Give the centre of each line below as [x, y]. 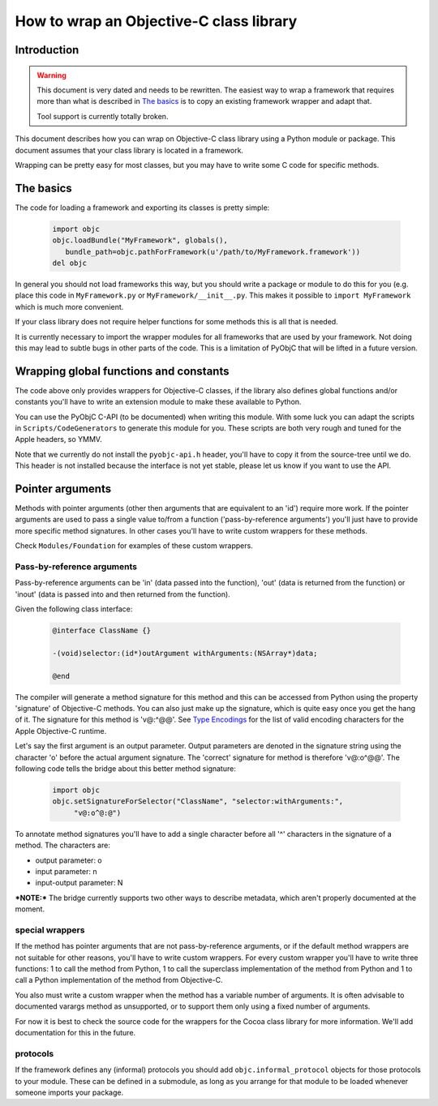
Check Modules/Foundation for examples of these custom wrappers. [134, 546]
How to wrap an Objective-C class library [156, 21]
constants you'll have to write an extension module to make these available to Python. [158, 402]
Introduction [47, 50]
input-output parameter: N [79, 883]
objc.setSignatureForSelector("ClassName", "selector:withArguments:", [198, 802]
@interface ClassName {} [102, 631]
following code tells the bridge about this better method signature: [126, 769]
